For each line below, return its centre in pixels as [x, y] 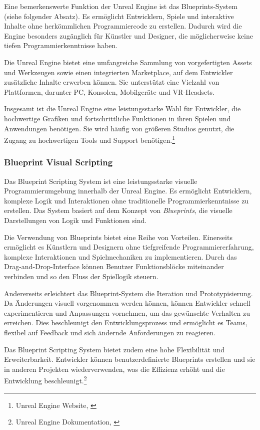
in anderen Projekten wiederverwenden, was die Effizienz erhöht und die [114, 369]
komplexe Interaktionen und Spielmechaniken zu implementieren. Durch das [120, 256]
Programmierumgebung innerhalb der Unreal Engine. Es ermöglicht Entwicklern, [128, 191]
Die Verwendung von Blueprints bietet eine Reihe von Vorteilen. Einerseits [118, 237]
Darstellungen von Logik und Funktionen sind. [75, 220]
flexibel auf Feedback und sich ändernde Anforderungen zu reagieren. [110, 332]
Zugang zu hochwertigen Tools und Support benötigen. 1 [90, 139]
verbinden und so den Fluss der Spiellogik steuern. [81, 276]
